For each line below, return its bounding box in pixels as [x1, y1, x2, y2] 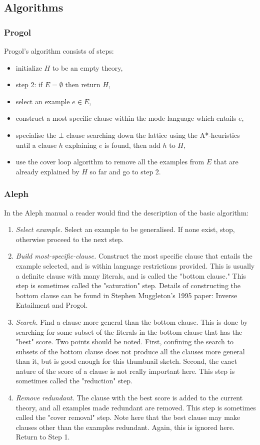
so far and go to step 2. [89, 166, 161, 176]
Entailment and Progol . [15, 300, 88, 310]
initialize [15, 62, 42, 73]
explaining [65, 139, 97, 150]
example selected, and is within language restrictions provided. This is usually [15, 260, 255, 271]
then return [65, 79, 100, 90]
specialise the [15, 129, 56, 140]
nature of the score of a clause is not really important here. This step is [15, 365, 235, 376]
